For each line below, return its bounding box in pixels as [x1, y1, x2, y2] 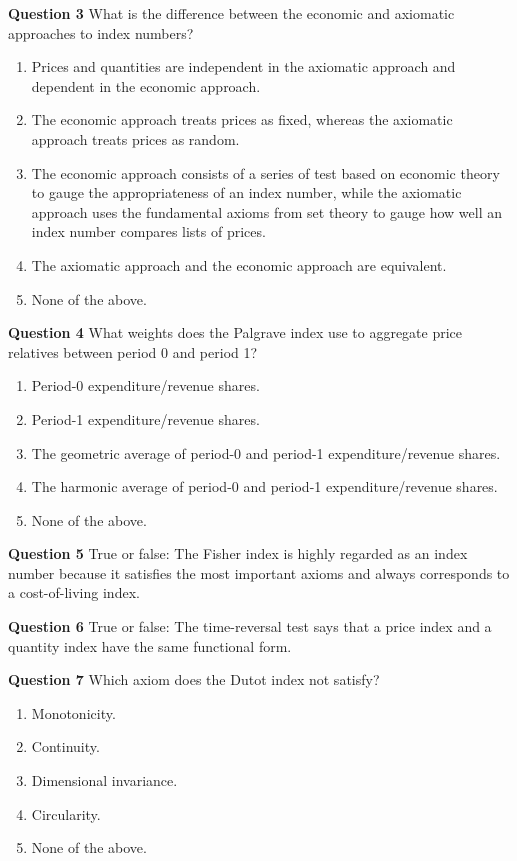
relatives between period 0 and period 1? [8, 341, 258, 362]
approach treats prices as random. [31, 128, 240, 149]
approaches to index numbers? [8, 22, 194, 43]
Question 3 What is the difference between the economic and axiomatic [8, 3, 455, 23]
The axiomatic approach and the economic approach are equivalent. [31, 254, 447, 275]
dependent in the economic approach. [31, 75, 261, 96]
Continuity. [31, 736, 100, 757]
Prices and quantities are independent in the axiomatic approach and [31, 56, 456, 77]
